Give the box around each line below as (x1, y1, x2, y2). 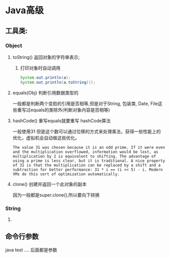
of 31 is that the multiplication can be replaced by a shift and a (12, 163, 161, 168)
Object (5, 42, 22, 49)
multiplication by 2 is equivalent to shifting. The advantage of (12, 153, 156, 159)
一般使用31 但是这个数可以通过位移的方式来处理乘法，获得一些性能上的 (12, 128, 161, 135)
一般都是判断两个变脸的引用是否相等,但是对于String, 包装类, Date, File (12, 100, 158, 107)
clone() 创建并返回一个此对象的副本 (12, 181, 87, 187)
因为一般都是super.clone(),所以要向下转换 (12, 191, 100, 198)
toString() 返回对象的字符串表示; (12, 54, 80, 60)
